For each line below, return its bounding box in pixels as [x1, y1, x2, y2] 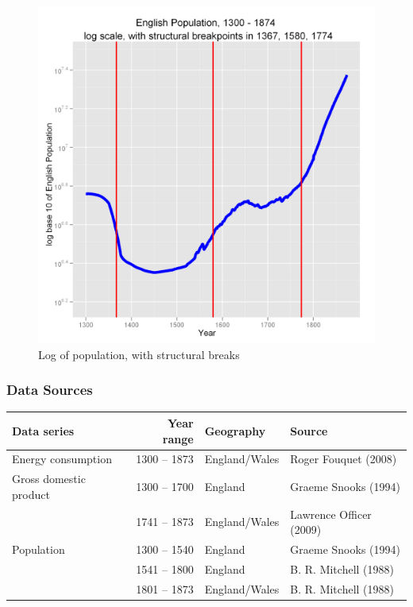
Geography [204, 422, 266, 439]
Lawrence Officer [290, 505, 372, 522]
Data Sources [6, 380, 93, 400]
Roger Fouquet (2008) [290, 450, 397, 467]
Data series [12, 422, 75, 439]
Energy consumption [12, 450, 112, 467]
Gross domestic [12, 470, 86, 487]
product [12, 485, 50, 502]
